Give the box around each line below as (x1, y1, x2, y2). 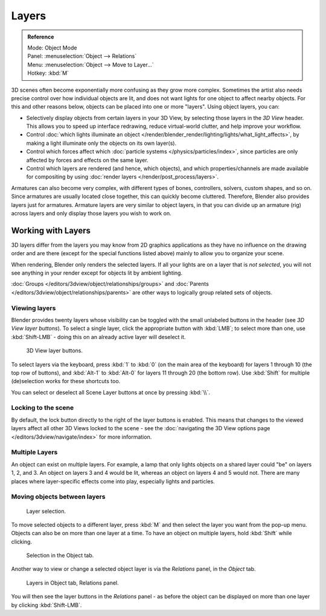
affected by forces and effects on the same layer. (26, 156, 149, 164)
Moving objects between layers (11, 492, 106, 501)
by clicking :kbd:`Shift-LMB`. (11, 601, 82, 609)
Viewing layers (11, 303, 56, 312)
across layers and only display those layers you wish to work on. (11, 209, 171, 217)
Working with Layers (11, 225, 91, 235)
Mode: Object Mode (27, 44, 77, 51)
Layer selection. (26, 507, 66, 515)
